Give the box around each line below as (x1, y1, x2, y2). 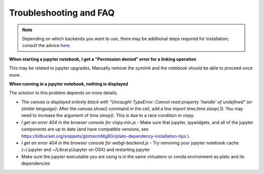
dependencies (21, 160, 50, 166)
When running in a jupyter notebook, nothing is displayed (9, 81, 128, 87)
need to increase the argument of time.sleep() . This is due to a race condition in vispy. (21, 112, 195, 118)
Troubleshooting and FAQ (9, 7, 115, 18)
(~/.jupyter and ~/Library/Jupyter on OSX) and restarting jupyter (21, 147, 150, 152)
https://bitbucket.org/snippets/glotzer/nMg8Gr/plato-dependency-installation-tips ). (21, 133, 190, 139)
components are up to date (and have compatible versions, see (21, 126, 149, 132)
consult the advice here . (22, 43, 71, 48)
